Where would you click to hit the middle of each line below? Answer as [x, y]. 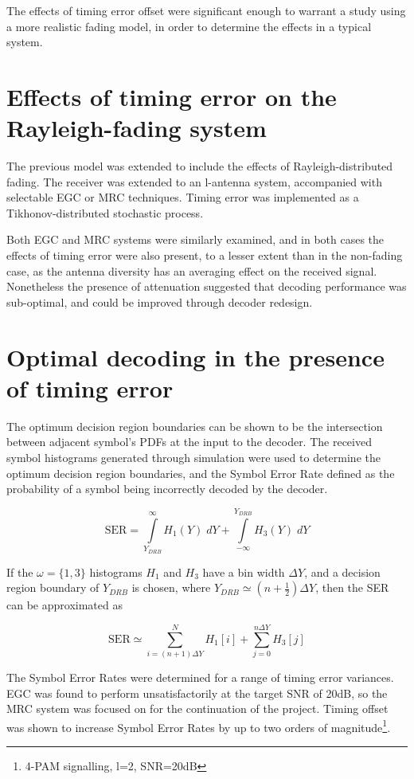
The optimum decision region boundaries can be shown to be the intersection [195, 426]
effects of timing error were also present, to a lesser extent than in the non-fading [205, 255]
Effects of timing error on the [172, 96]
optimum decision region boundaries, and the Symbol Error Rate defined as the [201, 473]
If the [20, 572]
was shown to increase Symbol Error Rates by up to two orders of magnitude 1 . [199, 726]
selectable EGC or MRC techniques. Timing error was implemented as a [183, 197]
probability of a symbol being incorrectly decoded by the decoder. [167, 489]
